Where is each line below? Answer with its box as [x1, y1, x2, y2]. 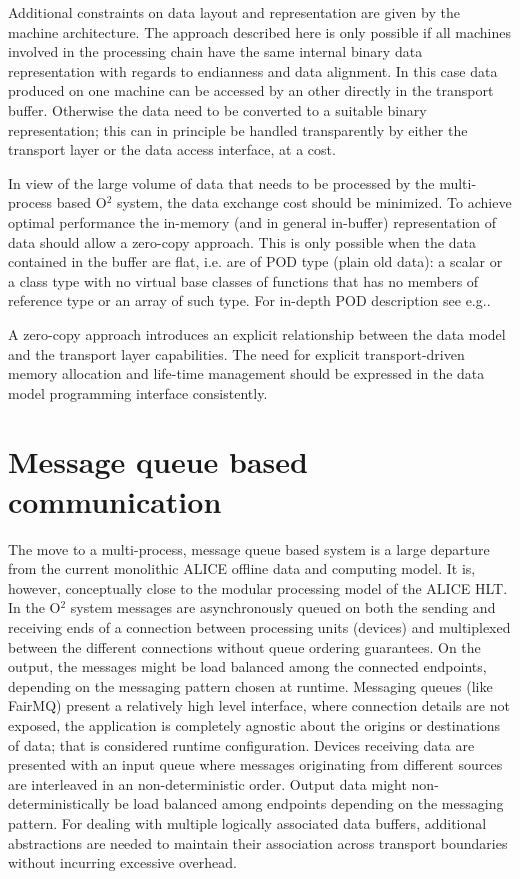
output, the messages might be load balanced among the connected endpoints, [8, 656, 487, 677]
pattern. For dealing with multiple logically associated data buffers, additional [8, 812, 487, 833]
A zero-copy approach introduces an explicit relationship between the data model [8, 323, 506, 344]
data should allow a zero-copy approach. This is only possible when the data [8, 231, 476, 252]
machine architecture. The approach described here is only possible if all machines [8, 21, 512, 42]
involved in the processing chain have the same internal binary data [8, 41, 423, 62]
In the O [8, 597, 61, 618]
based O [56, 192, 107, 213]
